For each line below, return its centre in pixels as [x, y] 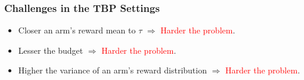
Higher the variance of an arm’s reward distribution [112, 70]
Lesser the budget [51, 50]
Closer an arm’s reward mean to [77, 30]
